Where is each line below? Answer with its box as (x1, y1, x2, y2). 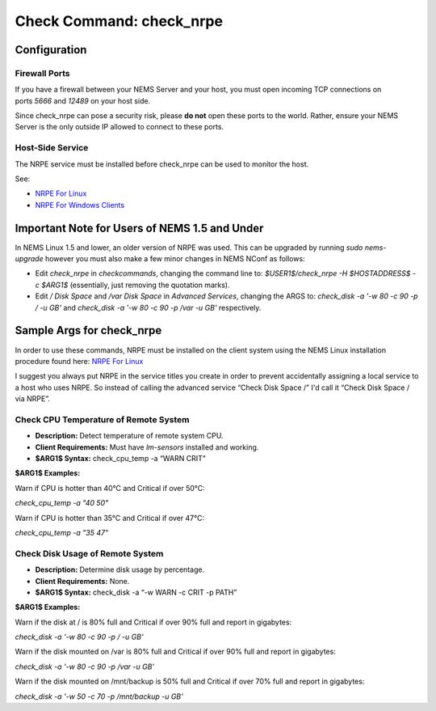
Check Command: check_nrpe (15, 12, 224, 30)
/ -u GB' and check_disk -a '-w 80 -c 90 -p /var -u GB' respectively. (35, 303, 262, 312)
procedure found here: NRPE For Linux (15, 356, 144, 366)
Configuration (15, 43, 87, 57)
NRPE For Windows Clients (35, 200, 125, 209)
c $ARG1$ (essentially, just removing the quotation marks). (35, 280, 230, 290)
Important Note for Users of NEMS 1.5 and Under (15, 221, 264, 235)
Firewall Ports (15, 67, 70, 78)
